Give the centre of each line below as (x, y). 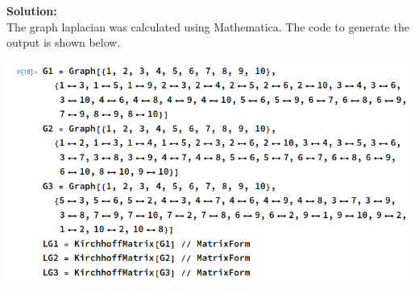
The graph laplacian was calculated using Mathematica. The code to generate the (208, 26)
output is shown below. (64, 42)
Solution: (32, 10)
